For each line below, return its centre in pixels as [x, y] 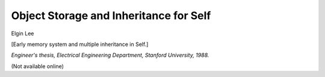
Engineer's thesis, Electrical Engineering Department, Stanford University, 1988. [110, 55]
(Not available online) [38, 66]
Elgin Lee [23, 33]
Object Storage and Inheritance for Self [111, 16]
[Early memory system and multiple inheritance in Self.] [80, 44]
